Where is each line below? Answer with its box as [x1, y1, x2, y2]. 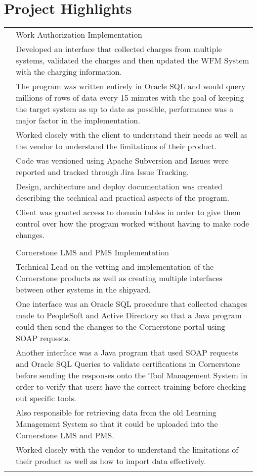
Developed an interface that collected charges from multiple [16, 43, 222, 55]
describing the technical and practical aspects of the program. [16, 192, 230, 204]
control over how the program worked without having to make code [16, 218, 249, 230]
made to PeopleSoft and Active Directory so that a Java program [16, 309, 242, 321]
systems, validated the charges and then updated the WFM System [16, 55, 249, 66]
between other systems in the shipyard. [16, 284, 151, 296]
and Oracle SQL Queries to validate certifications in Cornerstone [16, 358, 240, 370]
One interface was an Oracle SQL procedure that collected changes [16, 298, 247, 310]
